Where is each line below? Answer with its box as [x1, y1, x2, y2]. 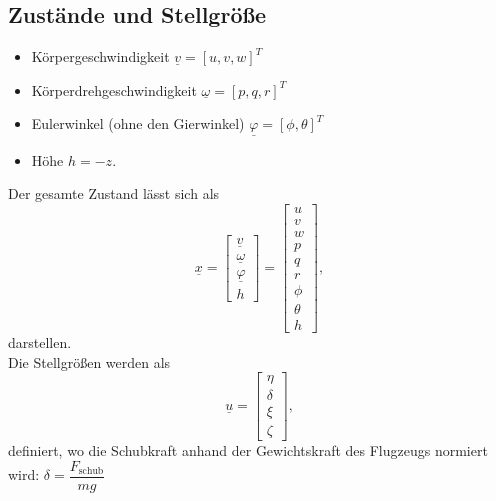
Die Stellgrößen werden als [8, 351, 171, 372]
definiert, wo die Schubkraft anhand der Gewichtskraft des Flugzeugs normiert [8, 440, 488, 461]
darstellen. [8, 332, 72, 353]
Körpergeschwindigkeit [31, 46, 170, 67]
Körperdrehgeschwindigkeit [31, 79, 197, 100]
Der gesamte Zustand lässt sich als [8, 183, 220, 204]
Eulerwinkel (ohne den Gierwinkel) [31, 113, 245, 134]
